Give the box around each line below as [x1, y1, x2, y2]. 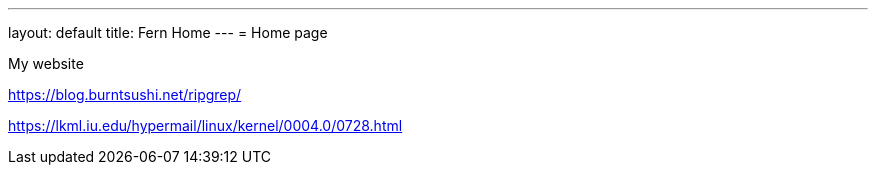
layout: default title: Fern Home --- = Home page [8, 24, 328, 41]
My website [8, 55, 84, 72]
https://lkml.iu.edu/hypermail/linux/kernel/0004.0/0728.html [8, 117, 403, 134]
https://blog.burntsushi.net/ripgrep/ [8, 86, 242, 103]
